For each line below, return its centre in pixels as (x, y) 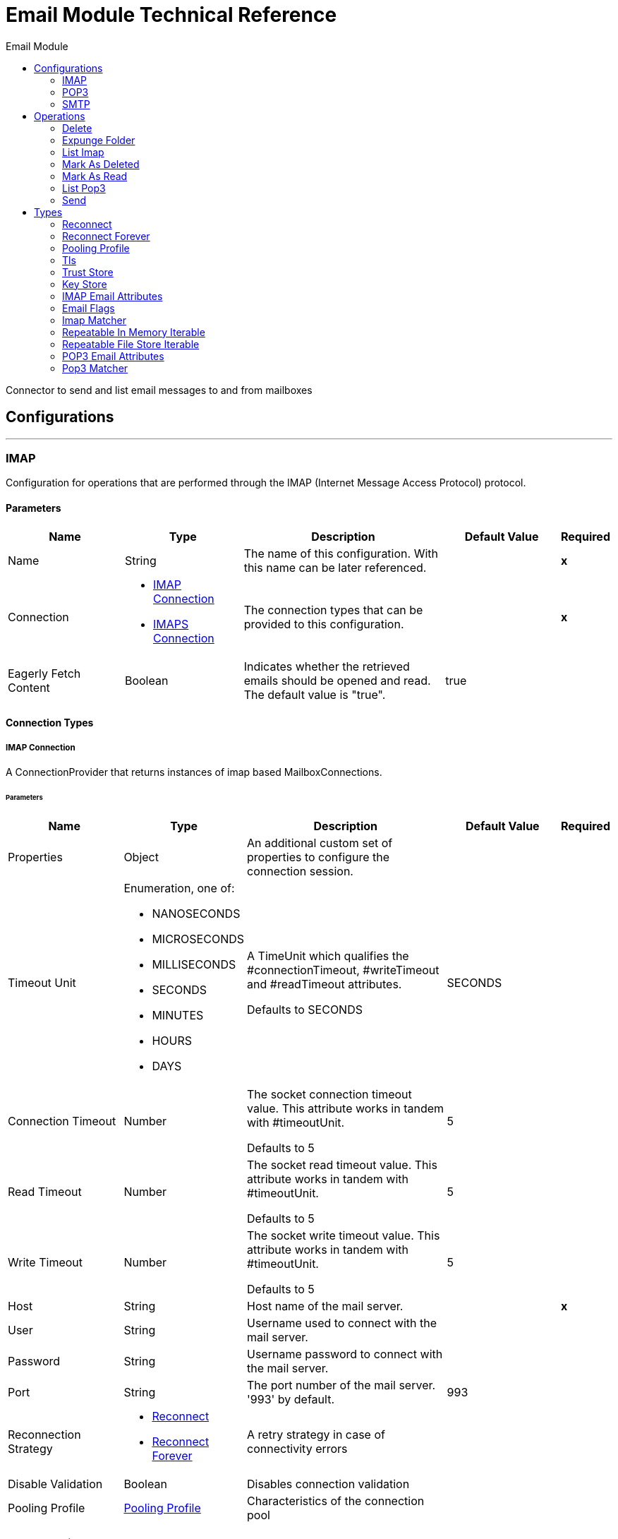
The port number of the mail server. (341, 1385)
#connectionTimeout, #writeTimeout (343, 970)
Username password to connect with (345, 1354)
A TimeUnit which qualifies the (328, 956)
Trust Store (88, 272)
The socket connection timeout (329, 1094)
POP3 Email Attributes (113, 356)
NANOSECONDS (196, 913)
